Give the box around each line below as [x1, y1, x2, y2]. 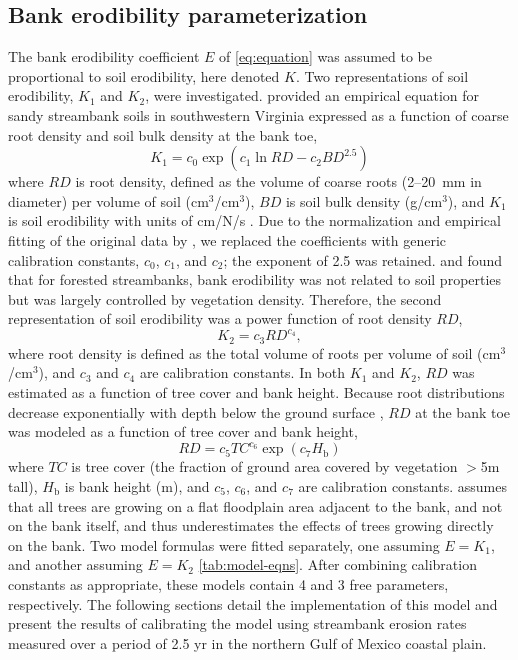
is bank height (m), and [64, 475, 210, 496]
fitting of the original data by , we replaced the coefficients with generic [8, 229, 447, 250]
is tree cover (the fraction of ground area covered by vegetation [71, 456, 458, 477]
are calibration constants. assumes [298, 475, 507, 496]
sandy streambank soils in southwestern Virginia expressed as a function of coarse [8, 104, 509, 125]
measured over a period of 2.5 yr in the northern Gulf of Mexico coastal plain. [8, 632, 487, 653]
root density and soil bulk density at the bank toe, [8, 124, 318, 145]
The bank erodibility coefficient [8, 46, 200, 67]
